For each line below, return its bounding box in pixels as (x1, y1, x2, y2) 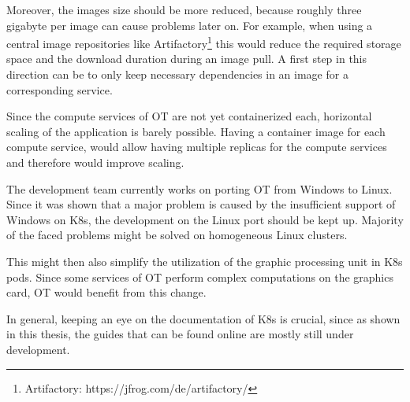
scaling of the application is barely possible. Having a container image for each (6, 123, 386, 139)
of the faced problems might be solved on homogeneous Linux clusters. (6, 227, 348, 243)
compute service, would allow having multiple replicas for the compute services (6, 138, 387, 155)
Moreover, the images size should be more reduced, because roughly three (6, 2, 362, 17)
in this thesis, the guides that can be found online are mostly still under (6, 326, 354, 342)
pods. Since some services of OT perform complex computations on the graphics (6, 268, 393, 285)
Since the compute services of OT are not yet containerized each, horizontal (6, 108, 372, 124)
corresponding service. (6, 81, 113, 98)
